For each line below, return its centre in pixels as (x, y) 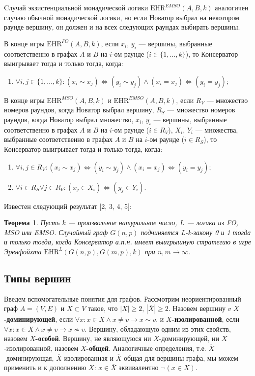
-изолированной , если (206, 319)
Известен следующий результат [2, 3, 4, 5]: (68, 206)
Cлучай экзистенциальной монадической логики (76, 7)
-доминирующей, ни (189, 338)
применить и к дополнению (45, 367)
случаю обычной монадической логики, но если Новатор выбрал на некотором (122, 17)
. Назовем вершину (197, 308)
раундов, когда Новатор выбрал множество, (69, 119)
